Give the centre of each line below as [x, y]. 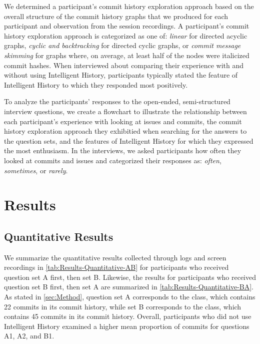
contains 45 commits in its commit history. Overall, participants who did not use [128, 316]
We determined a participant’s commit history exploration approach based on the [129, 6]
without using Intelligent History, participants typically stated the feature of [121, 75]
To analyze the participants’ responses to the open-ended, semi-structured [117, 101]
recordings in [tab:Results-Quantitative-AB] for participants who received [116, 267]
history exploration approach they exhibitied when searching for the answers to [125, 131]
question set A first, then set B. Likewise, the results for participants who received [130, 277]
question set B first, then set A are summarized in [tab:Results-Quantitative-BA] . [129, 287]
